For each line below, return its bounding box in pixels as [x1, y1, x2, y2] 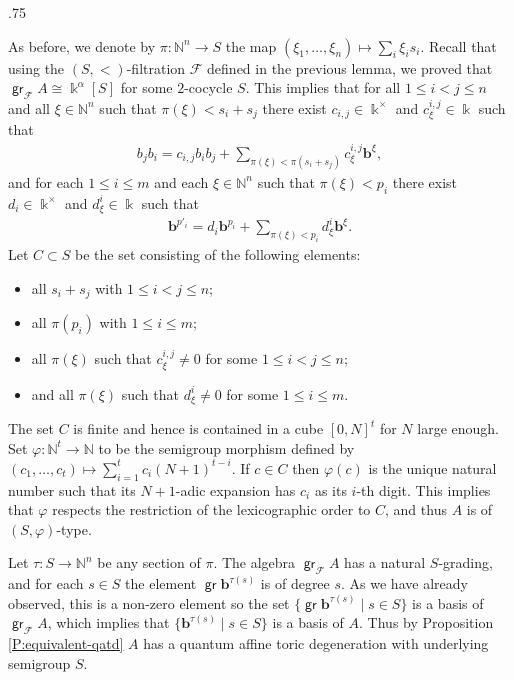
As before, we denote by [8, 35, 156, 56]
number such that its [8, 479, 136, 500]
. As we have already [341, 573, 468, 594]
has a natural [344, 552, 426, 573]
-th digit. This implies [356, 479, 491, 500]
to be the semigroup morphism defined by [98, 437, 355, 458]
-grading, [438, 552, 493, 573]
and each [154, 171, 209, 192]
